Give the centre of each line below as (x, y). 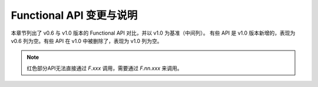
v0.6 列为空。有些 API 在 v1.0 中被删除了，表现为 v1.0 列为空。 (87, 41)
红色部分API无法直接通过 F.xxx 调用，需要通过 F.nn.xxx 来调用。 (105, 68)
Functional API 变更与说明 (74, 15)
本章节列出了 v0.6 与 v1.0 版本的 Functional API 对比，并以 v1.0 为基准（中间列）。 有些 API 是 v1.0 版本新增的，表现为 (153, 33)
